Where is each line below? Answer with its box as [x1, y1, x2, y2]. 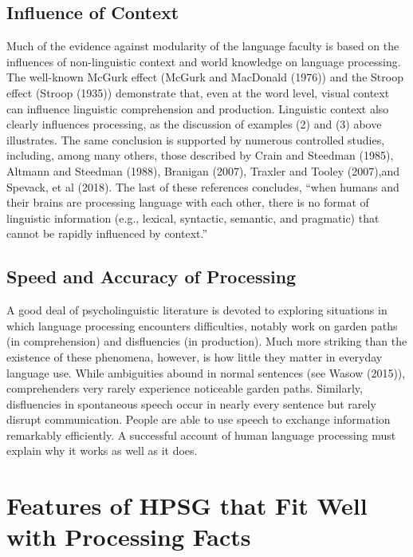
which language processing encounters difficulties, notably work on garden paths [6, 317, 398, 334]
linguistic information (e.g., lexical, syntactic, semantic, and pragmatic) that [6, 209, 380, 226]
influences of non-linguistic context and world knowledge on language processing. [6, 53, 401, 69]
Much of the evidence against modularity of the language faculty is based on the [6, 38, 399, 54]
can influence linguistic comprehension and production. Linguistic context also [6, 100, 389, 117]
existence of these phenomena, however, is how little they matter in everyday [6, 348, 383, 365]
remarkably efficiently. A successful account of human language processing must [6, 426, 396, 443]
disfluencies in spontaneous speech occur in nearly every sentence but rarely [6, 395, 376, 412]
